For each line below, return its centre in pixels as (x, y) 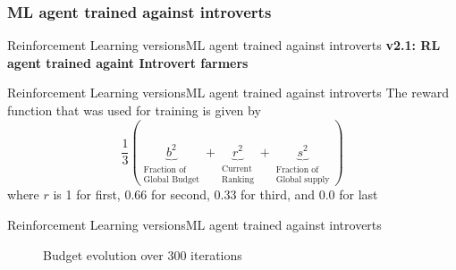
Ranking (237, 179)
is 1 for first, (87, 194)
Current (236, 169)
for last (359, 194)
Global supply (303, 179)
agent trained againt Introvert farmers (128, 62)
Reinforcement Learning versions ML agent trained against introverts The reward (228, 93)
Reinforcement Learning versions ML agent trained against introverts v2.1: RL (224, 45)
